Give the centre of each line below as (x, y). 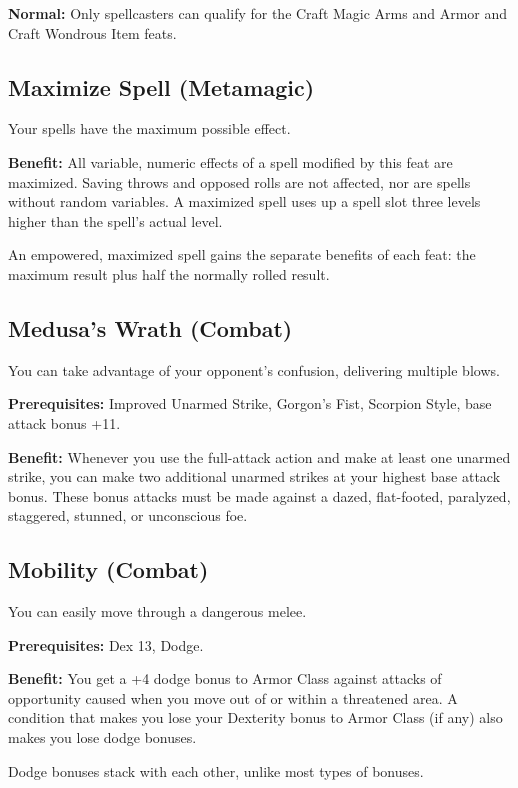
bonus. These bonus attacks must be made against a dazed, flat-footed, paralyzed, (259, 495)
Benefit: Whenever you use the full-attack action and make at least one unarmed (259, 456)
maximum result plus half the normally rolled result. (169, 273)
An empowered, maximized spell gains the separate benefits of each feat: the (242, 254)
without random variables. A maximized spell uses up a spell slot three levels (244, 201)
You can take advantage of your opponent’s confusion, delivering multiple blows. (254, 369)
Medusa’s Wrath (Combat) (150, 327)
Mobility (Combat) (108, 569)
